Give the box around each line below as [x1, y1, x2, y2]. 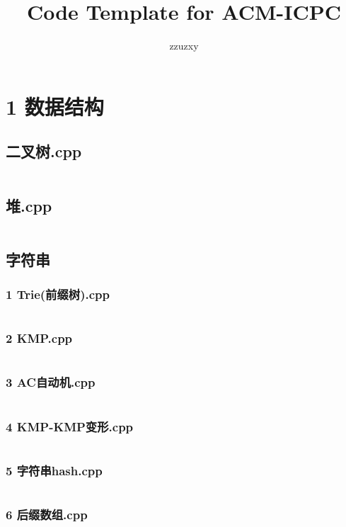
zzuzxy [169, 38, 199, 53]
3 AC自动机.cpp [6, 373, 96, 391]
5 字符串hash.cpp [6, 461, 103, 479]
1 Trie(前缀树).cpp [6, 285, 110, 303]
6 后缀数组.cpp [6, 506, 88, 523]
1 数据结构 [6, 91, 104, 120]
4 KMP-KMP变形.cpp [6, 417, 134, 435]
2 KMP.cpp [6, 329, 73, 347]
